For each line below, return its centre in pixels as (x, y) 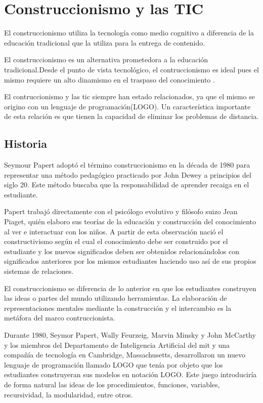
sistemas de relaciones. (39, 271)
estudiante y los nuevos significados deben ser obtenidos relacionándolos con (122, 251)
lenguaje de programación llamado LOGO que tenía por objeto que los (114, 364)
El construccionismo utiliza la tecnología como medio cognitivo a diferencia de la (129, 33)
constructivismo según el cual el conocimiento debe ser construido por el (116, 241)
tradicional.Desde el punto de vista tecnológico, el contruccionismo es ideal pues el (131, 69)
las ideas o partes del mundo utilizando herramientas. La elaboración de (116, 298)
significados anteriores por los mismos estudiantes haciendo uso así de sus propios (130, 261)
